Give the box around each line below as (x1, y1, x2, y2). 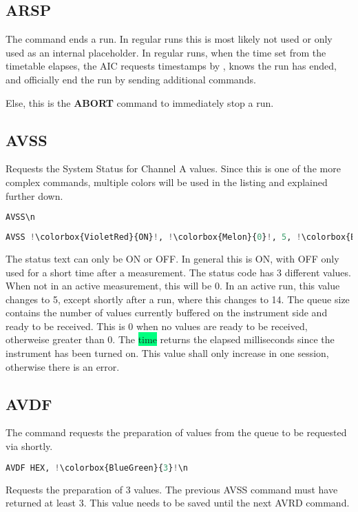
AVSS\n (6, 212, 35, 223)
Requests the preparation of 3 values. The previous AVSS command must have (6, 482, 338, 496)
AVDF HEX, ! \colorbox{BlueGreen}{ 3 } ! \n (6, 462, 188, 473)
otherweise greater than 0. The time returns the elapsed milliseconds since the (6, 332, 335, 347)
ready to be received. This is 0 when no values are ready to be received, (6, 318, 308, 333)
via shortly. (6, 439, 53, 453)
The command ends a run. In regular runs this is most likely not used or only (6, 32, 333, 46)
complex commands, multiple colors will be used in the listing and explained (6, 174, 328, 189)
